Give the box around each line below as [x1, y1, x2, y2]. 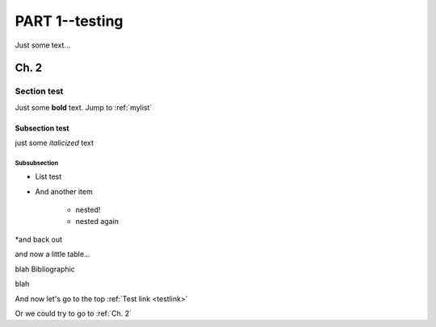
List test [35, 172, 62, 181]
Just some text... [15, 40, 71, 50]
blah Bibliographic [15, 264, 76, 274]
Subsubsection [15, 159, 59, 167]
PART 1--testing [15, 12, 124, 30]
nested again [75, 216, 119, 226]
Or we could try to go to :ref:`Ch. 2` [15, 308, 132, 318]
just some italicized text [15, 138, 94, 148]
